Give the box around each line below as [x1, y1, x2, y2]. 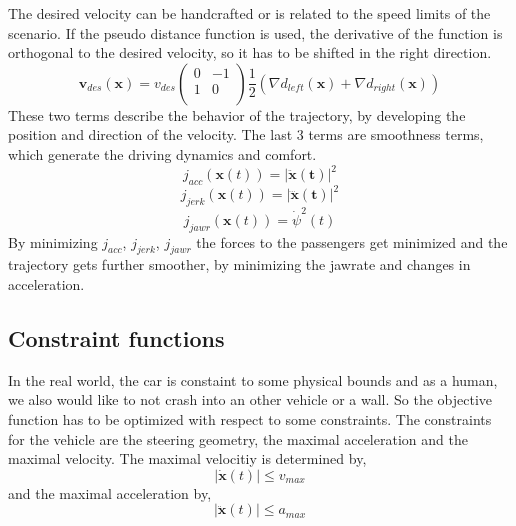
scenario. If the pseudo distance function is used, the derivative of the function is [8, 22, 503, 43]
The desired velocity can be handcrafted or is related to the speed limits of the [8, 3, 491, 23]
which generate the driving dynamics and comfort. [8, 143, 317, 164]
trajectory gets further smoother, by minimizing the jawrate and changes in [8, 254, 471, 275]
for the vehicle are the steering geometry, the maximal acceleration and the [8, 428, 468, 449]
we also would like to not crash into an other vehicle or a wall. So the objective [8, 389, 493, 410]
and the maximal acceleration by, [8, 482, 212, 503]
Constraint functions [8, 323, 225, 354]
